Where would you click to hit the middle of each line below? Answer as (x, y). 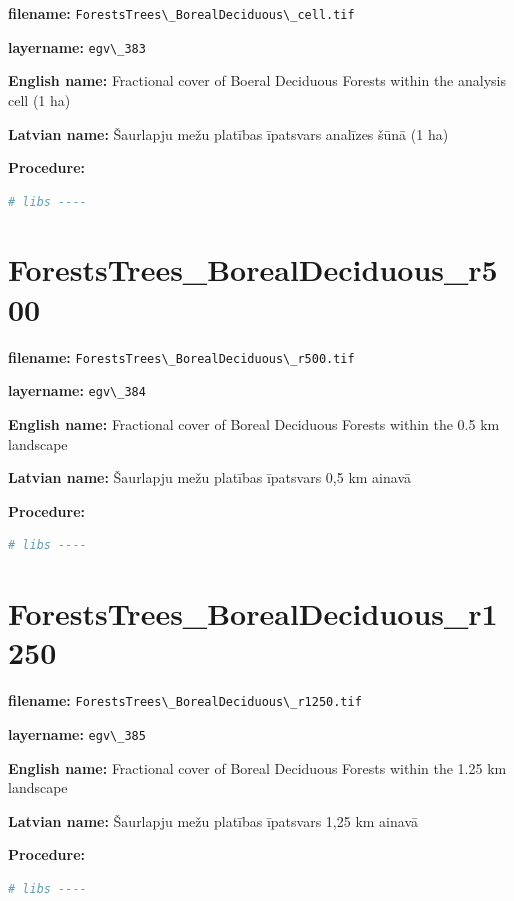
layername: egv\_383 (77, 46)
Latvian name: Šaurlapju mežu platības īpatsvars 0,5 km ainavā (210, 477)
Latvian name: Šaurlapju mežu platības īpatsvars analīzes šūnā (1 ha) (228, 133)
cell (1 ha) (39, 99)
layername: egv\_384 (77, 390)
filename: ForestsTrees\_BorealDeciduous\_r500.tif (181, 356)
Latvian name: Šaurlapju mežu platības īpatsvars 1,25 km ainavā (213, 820)
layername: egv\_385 (77, 733)
